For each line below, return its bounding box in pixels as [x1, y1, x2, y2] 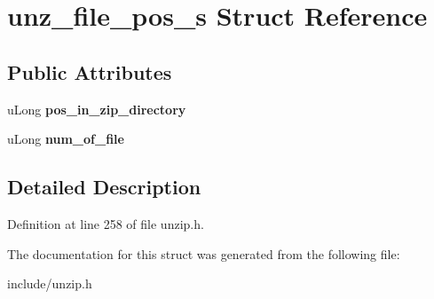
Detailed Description [7, 173, 201, 201]
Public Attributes [7, 58, 172, 85]
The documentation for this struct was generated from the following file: [7, 244, 400, 263]
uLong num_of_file [7, 130, 124, 148]
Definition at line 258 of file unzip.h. [7, 214, 204, 232]
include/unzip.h [7, 274, 92, 293]
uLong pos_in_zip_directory [7, 99, 186, 118]
